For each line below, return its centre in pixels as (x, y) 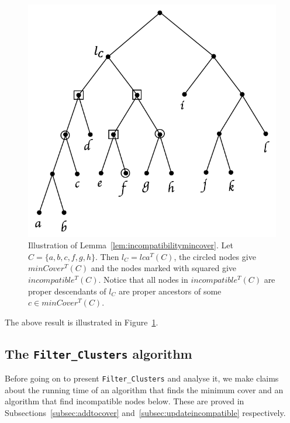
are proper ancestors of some (170, 291)
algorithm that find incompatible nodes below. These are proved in (125, 401)
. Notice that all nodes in (143, 279)
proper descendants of (67, 291)
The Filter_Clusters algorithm (99, 353)
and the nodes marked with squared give (164, 268)
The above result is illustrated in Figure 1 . (82, 322)
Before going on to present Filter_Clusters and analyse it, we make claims (142, 378)
